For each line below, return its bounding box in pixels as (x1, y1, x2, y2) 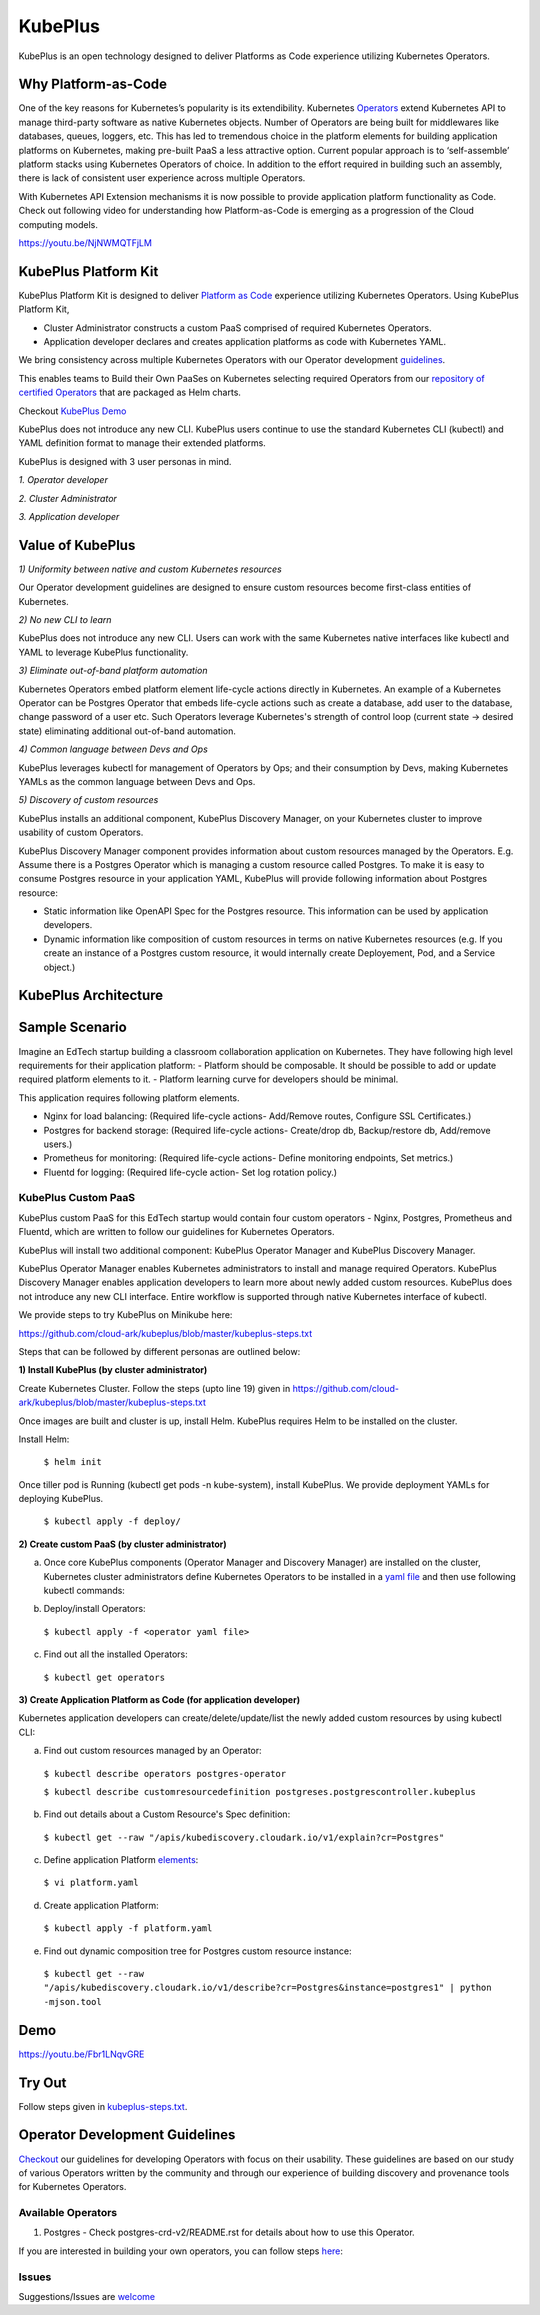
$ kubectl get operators (43, 1671, 165, 1683)
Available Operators (18, 2206, 118, 2220)
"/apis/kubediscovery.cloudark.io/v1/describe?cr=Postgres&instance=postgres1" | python (43, 1982, 492, 1994)
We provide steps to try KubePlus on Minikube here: (18, 1309, 233, 1321)
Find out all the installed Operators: (43, 1648, 189, 1660)
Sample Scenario (18, 1019, 127, 1036)
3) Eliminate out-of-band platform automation (18, 665, 208, 677)
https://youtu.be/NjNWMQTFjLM (18, 236, 152, 249)
